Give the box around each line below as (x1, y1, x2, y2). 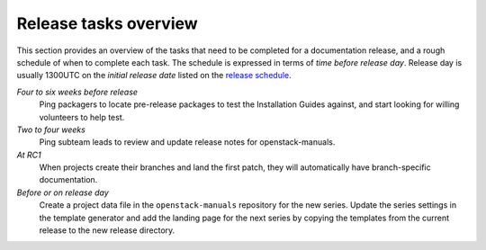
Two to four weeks (16, 124, 85, 135)
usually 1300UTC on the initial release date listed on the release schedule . (16, 70, 292, 81)
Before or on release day (16, 187, 110, 198)
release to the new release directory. (39, 225, 175, 236)
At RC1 (16, 149, 41, 160)
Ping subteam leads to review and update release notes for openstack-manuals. (39, 137, 336, 147)
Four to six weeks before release (16, 86, 139, 97)
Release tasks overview (16, 13, 198, 33)
